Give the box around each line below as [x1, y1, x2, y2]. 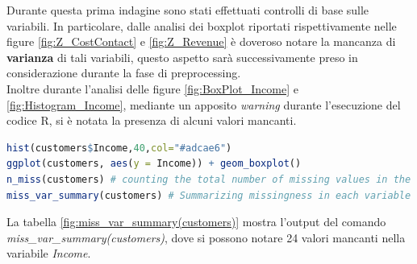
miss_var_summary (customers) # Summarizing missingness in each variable [6, 189, 411, 201]
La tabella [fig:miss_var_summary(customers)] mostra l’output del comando [6, 213, 386, 230]
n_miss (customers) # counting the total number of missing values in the [6, 173, 411, 185]
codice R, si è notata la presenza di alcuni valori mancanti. [6, 112, 297, 129]
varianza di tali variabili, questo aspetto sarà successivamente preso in [6, 48, 358, 65]
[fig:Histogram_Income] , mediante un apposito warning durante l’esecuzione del [6, 96, 401, 113]
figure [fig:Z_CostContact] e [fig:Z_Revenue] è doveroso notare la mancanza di [6, 33, 396, 50]
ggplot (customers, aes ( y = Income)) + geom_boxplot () [6, 158, 302, 170]
